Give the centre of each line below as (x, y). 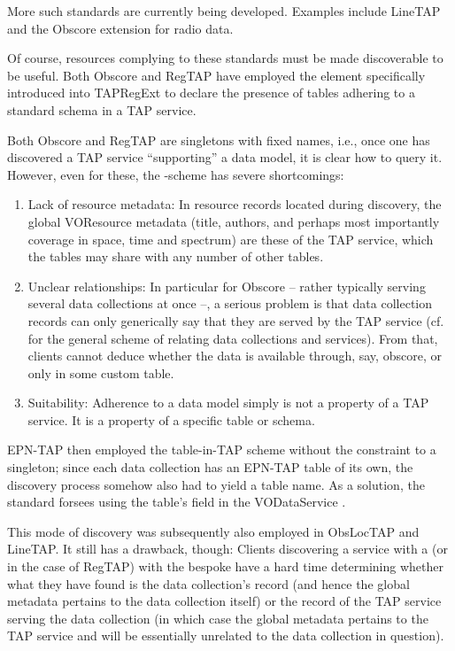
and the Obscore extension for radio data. (120, 28)
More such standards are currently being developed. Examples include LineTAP (224, 11)
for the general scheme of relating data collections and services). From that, (233, 338)
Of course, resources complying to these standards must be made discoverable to (225, 58)
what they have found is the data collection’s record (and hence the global (208, 583)
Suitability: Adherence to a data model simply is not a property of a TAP (228, 403)
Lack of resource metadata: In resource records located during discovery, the (235, 204)
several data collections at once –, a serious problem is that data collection (230, 303)
